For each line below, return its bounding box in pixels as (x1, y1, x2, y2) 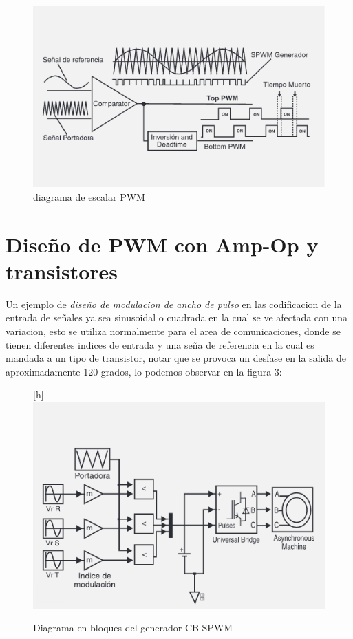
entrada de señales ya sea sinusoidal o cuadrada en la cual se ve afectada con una (6, 310, 348, 325)
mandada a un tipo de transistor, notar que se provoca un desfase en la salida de (6, 351, 346, 365)
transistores (6, 257, 118, 285)
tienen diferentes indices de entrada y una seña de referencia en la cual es (6, 337, 314, 351)
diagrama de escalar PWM (33, 189, 145, 204)
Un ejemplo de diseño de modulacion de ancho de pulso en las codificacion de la (6, 296, 342, 311)
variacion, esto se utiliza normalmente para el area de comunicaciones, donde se (6, 324, 341, 338)
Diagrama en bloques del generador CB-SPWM (33, 620, 233, 635)
